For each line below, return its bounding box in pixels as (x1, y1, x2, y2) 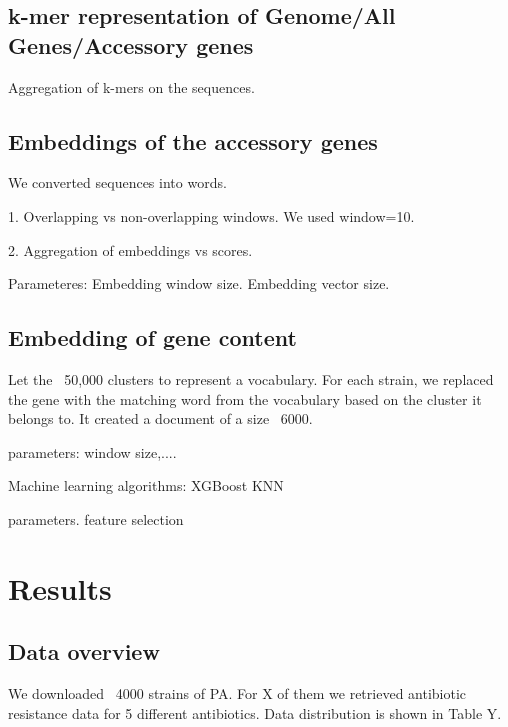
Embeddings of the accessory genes (8, 125, 378, 156)
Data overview (8, 636, 160, 667)
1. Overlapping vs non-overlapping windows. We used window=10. (8, 205, 415, 226)
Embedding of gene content (8, 322, 297, 353)
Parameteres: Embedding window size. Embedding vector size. (8, 273, 390, 294)
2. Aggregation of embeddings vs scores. (8, 239, 253, 260)
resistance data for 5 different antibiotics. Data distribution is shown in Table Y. (8, 702, 502, 723)
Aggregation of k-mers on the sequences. (8, 76, 255, 97)
